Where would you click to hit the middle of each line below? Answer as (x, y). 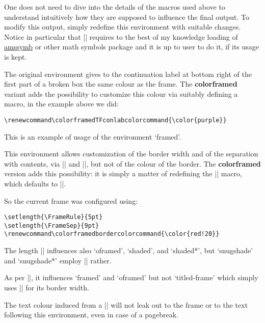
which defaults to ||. (35, 183)
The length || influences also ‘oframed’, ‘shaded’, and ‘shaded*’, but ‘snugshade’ (129, 250)
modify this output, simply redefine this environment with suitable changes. (123, 27)
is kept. (16, 56)
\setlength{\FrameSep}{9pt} (52, 225)
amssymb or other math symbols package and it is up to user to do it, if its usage (132, 47)
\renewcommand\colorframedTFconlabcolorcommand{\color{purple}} (115, 120)
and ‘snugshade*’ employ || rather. (58, 260)
